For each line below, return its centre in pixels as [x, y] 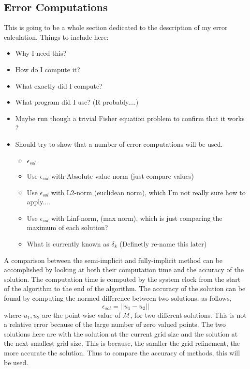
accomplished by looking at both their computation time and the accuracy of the [124, 269]
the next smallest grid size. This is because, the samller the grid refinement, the [122, 343]
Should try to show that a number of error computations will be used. [119, 144]
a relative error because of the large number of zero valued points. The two [115, 324]
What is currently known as [68, 243]
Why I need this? [41, 53]
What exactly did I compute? [59, 85]
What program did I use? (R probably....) [77, 102]
